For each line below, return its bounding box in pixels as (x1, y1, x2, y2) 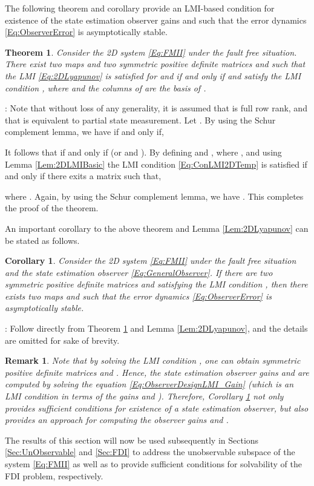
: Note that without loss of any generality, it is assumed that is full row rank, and (5, 102, 307, 114)
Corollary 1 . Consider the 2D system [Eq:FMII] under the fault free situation (5, 254, 296, 267)
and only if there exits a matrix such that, (5, 169, 162, 182)
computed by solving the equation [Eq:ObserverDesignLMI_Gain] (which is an (5, 378, 294, 390)
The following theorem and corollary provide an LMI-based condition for (5, 2, 275, 14)
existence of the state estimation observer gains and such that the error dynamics (5, 13, 307, 26)
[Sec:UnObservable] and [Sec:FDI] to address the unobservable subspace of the (5, 445, 295, 458)
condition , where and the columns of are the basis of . (5, 81, 206, 94)
